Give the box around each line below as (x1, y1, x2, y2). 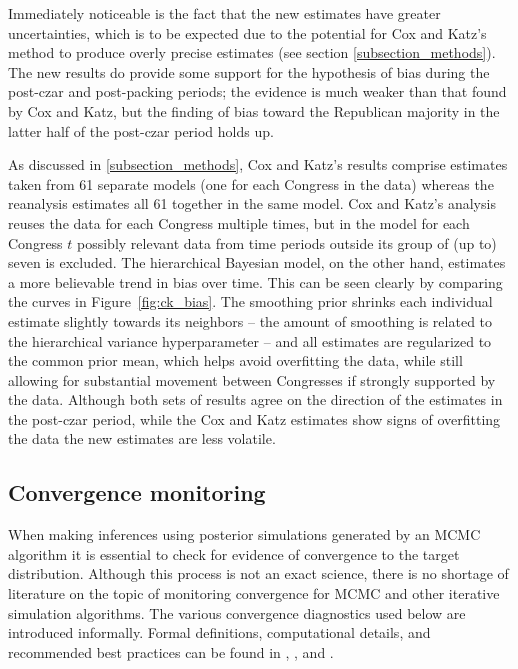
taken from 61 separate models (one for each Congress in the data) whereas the (8, 173, 494, 194)
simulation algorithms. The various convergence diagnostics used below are (8, 602, 466, 623)
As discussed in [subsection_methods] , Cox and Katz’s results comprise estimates (8, 154, 508, 175)
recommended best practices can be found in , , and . (8, 641, 334, 662)
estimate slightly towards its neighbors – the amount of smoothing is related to (8, 310, 493, 331)
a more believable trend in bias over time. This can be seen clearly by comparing (8, 271, 503, 292)
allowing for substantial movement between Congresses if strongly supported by (8, 369, 496, 390)
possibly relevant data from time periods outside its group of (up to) (77, 232, 497, 253)
